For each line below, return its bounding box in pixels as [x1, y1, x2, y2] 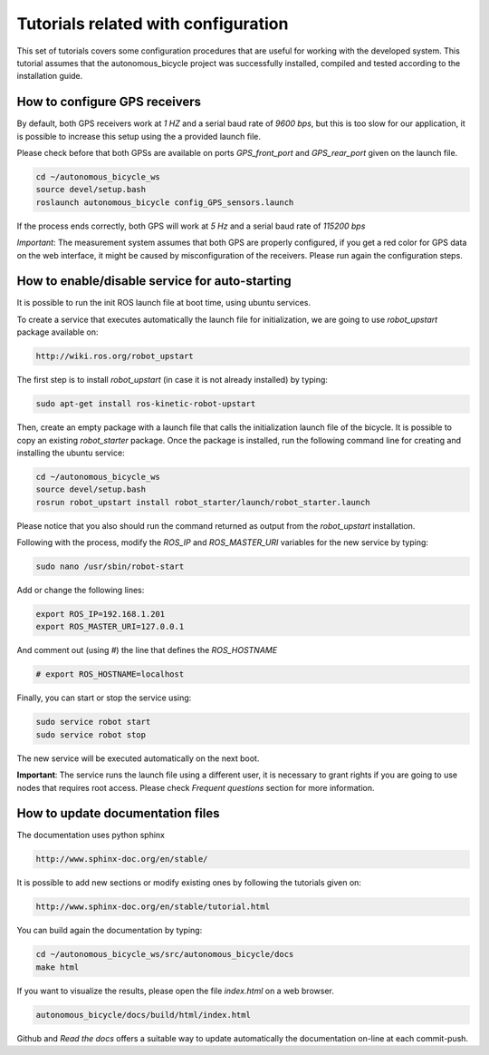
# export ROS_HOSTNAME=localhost [35, 669, 185, 679]
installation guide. [16, 71, 83, 82]
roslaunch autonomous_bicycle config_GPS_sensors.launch [35, 197, 294, 208]
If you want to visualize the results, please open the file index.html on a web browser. [16, 985, 334, 996]
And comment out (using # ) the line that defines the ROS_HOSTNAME [16, 645, 278, 656]
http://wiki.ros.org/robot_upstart [35, 351, 194, 362]
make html [35, 962, 80, 972]
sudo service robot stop [35, 729, 147, 739]
